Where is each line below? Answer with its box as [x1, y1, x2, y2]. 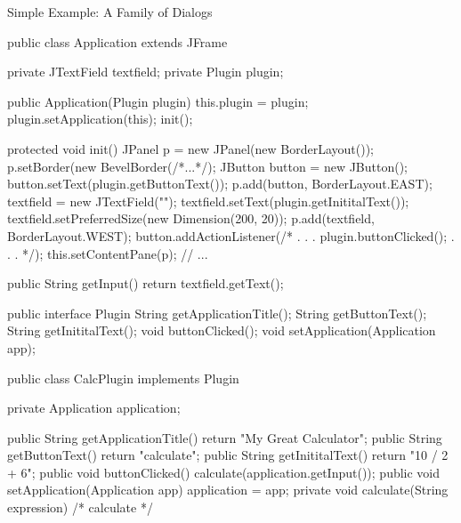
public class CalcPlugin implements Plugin [7, 368, 239, 387]
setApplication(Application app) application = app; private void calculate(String [7, 480, 449, 499]
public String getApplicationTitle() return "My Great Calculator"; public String [7, 428, 442, 447]
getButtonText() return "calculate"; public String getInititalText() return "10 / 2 [7, 446, 449, 464]
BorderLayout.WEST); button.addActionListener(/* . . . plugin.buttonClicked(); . [7, 226, 455, 245]
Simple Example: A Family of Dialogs [7, 3, 213, 20]
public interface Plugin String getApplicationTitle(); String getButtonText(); [7, 303, 427, 322]
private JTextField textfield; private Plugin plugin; [7, 62, 284, 81]
